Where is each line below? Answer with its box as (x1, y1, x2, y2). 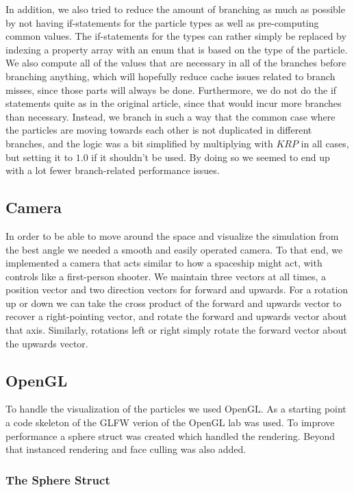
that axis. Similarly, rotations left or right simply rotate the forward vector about (5, 323, 347, 337)
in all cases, (301, 136, 349, 150)
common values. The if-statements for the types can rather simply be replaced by (5, 29, 346, 43)
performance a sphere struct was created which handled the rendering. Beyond (5, 428, 335, 443)
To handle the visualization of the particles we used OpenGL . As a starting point (5, 402, 346, 416)
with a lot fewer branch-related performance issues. (5, 163, 220, 177)
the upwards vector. (5, 336, 88, 350)
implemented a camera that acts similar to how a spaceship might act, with (5, 256, 323, 270)
